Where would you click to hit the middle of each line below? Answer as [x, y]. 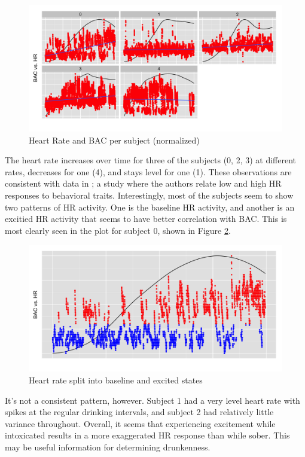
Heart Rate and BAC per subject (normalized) [114, 140]
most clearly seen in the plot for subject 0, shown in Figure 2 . [118, 230]
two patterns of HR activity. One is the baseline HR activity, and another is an [150, 207]
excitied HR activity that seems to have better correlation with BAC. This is [146, 219]
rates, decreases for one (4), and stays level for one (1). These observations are [148, 171]
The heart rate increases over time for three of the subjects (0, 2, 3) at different [151, 160]
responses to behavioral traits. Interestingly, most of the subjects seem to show [149, 195]
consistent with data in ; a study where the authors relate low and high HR [143, 183]
